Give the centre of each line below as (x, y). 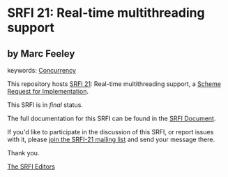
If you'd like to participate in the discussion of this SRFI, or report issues (111, 132)
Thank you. (23, 153)
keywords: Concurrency (42, 70)
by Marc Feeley (41, 54)
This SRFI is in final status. (45, 105)
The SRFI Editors (31, 167)
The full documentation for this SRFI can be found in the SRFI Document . (112, 118)
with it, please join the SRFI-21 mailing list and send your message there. (111, 139)
